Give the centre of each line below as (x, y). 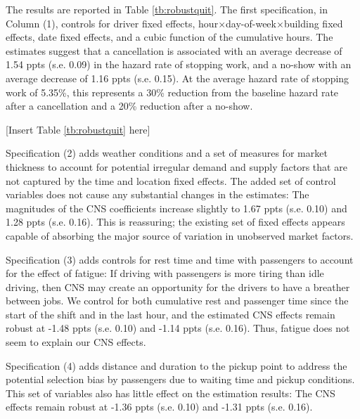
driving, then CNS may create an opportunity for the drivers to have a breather (178, 286)
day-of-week (251, 23)
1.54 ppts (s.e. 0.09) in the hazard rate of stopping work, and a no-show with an (179, 64)
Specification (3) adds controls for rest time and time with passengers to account (180, 259)
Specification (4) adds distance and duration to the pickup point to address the (176, 365)
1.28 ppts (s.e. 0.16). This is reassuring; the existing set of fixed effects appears (175, 222)
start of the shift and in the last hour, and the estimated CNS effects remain (171, 314)
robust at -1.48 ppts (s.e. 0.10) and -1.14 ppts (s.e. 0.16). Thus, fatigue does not (178, 328)
